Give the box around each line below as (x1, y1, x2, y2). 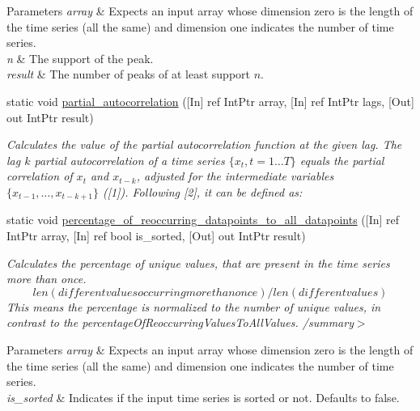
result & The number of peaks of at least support (6, 66, 250, 83)
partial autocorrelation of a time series (34, 151, 225, 168)
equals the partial (299, 151, 384, 168)
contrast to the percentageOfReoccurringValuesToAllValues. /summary (6, 314, 354, 331)
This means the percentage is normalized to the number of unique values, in (6, 298, 381, 315)
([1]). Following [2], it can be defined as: (102, 183, 303, 200)
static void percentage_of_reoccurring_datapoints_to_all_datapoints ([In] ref (6, 211, 400, 228)
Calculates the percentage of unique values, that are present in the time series (6, 254, 390, 271)
